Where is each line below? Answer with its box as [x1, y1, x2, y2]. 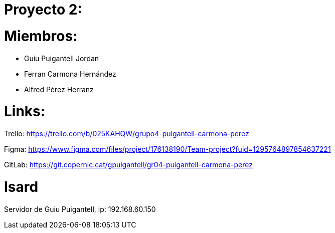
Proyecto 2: [4, 1, 82, 18]
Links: [4, 103, 46, 120]
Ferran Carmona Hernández [24, 69, 116, 78]
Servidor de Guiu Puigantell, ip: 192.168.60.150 [4, 204, 156, 213]
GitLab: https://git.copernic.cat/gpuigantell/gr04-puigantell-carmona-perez [4, 160, 253, 169]
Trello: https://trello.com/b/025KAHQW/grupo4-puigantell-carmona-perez [4, 129, 249, 138]
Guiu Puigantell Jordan [24, 54, 99, 63]
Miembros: [4, 27, 78, 45]
